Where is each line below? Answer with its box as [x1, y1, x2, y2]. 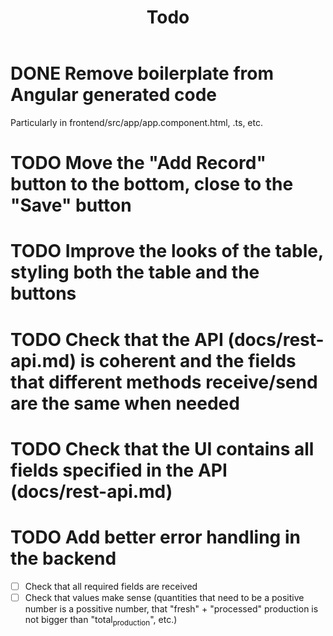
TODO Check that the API [10, 328, 224, 351]
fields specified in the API [10, 459, 228, 481]
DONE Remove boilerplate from [10, 62, 274, 85]
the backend [10, 547, 117, 570]
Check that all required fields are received [24, 580, 198, 592]
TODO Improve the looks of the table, [10, 240, 324, 263]
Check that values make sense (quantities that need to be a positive [24, 591, 305, 603]
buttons [10, 282, 77, 305]
